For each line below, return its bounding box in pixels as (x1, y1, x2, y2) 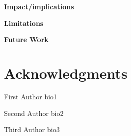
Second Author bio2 (4, 108, 64, 118)
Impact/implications (4, 1, 74, 11)
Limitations (4, 18, 44, 28)
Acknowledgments (4, 63, 128, 83)
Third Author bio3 (4, 124, 60, 135)
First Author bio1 (4, 91, 57, 101)
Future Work (4, 34, 49, 45)
